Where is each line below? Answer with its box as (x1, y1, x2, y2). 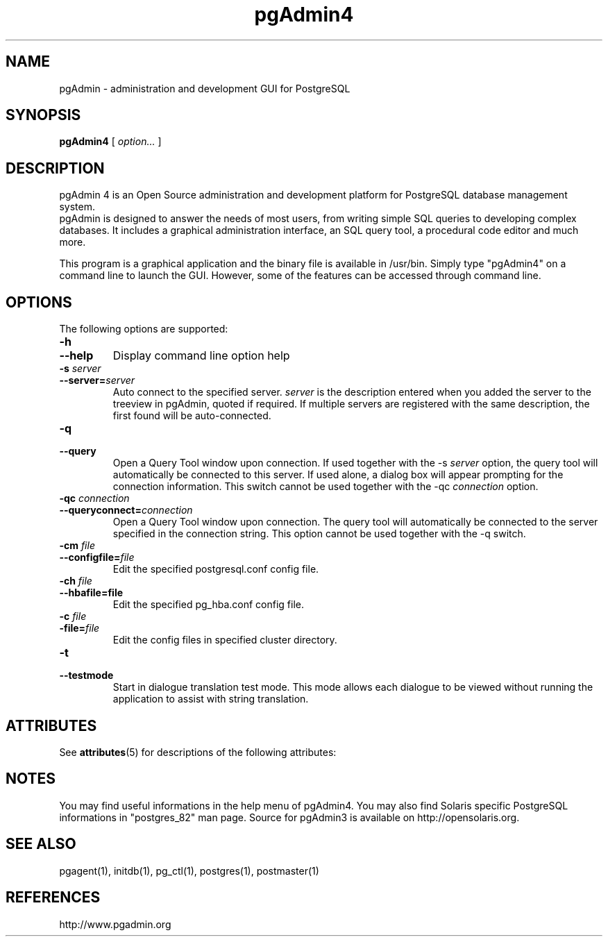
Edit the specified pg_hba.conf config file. (112, 598, 305, 611)
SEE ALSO (6, 835, 76, 853)
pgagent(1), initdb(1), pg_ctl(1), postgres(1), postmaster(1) (59, 864, 319, 877)
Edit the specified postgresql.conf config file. (112, 563, 319, 575)
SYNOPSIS (6, 106, 81, 124)
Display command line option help (112, 348, 290, 363)
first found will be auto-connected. (112, 410, 271, 422)
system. (59, 201, 95, 213)
